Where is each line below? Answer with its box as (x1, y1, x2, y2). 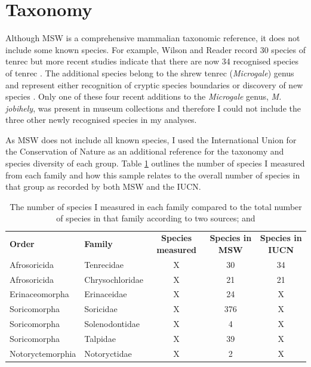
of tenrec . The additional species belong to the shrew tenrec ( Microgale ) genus (5, 66, 294, 79)
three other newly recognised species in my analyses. (5, 113, 197, 126)
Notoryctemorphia (10, 347, 76, 359)
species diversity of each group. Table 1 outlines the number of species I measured (5, 157, 305, 169)
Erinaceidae (84, 288, 127, 300)
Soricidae (84, 303, 118, 315)
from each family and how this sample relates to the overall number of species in (5, 168, 300, 181)
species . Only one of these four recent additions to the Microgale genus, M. (5, 90, 282, 103)
